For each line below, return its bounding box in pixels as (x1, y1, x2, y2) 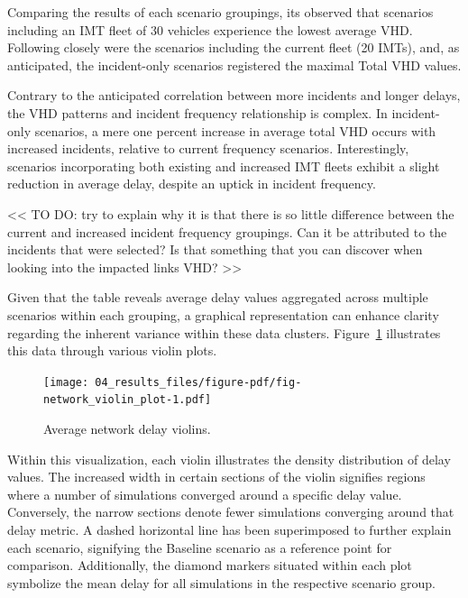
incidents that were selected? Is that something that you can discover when (7, 240, 423, 259)
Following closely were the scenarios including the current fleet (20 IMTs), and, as (7, 38, 460, 57)
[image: (43, 375, 89, 389)
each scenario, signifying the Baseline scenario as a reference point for (7, 538, 392, 557)
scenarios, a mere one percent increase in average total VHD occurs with (34, 121, 436, 140)
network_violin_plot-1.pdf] (43, 393, 212, 407)
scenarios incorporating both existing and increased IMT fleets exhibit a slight (7, 156, 440, 175)
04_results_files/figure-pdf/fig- (95, 375, 302, 389)
